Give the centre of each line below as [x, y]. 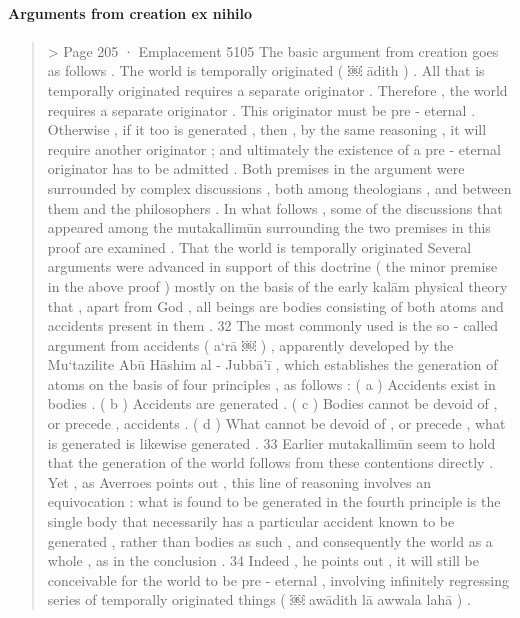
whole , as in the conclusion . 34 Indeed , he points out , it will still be [263, 560]
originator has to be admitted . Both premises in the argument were [256, 168]
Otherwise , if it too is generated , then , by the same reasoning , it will [267, 129]
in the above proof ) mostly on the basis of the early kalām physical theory [277, 285]
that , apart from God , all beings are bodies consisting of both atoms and [275, 305]
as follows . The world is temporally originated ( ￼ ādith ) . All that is [266, 70]
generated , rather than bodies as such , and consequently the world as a [270, 540]
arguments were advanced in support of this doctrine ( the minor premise [272, 266]
